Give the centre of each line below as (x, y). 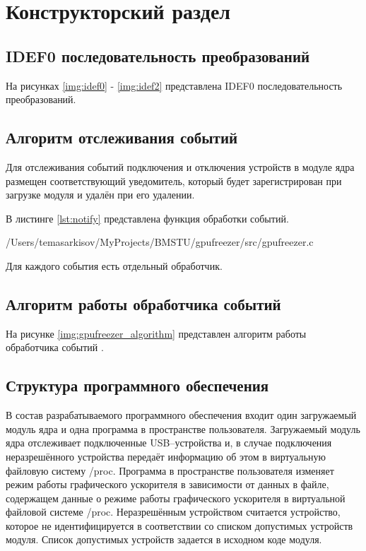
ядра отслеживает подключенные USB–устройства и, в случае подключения (169, 443)
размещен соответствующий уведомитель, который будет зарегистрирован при (174, 180)
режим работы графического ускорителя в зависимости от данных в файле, (167, 484)
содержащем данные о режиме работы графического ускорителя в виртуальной (176, 498)
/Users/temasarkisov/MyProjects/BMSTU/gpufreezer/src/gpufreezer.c (160, 242)
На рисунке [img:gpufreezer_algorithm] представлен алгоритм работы (156, 333)
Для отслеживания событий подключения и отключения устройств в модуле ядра (180, 166)
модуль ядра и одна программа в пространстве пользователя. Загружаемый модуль (183, 428)
